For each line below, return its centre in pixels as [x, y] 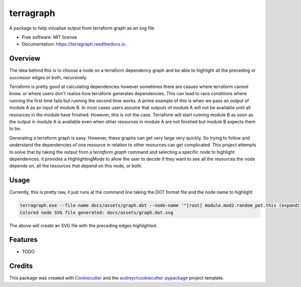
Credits [21, 266]
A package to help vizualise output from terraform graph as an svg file [82, 28]
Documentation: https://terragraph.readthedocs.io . [74, 44]
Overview [25, 58]
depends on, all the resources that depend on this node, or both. [76, 166]
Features [23, 240]
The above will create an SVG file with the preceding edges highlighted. [83, 225]
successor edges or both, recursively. [48, 77]
